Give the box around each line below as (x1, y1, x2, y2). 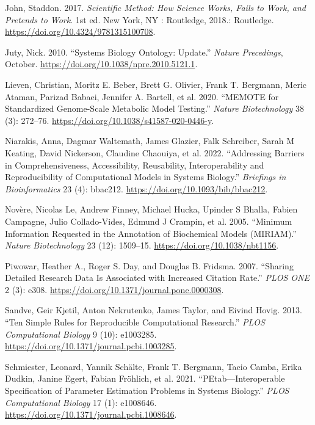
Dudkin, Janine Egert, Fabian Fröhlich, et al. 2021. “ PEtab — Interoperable (5, 372, 285, 385)
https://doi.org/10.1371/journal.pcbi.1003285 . (5, 340, 177, 352)
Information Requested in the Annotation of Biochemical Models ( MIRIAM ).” (5, 227, 297, 239)
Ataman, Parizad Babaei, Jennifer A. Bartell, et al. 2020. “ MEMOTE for (5, 90, 279, 103)
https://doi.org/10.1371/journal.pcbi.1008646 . (5, 408, 177, 421)
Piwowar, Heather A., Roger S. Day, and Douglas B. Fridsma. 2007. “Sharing (5, 259, 294, 272)
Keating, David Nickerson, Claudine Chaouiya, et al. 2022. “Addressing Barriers (5, 146, 305, 159)
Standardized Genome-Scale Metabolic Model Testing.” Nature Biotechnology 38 (5, 102, 304, 115)
